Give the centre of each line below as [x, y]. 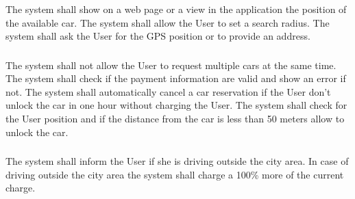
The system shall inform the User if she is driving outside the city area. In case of [177, 161]
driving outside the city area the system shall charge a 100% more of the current [175, 174]
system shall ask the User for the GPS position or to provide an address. [158, 36]
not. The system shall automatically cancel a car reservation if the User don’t [168, 91]
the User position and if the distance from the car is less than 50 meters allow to [175, 118]
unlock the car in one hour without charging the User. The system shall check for [176, 105]
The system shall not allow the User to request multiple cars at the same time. [171, 65]
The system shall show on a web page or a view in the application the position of [176, 9]
